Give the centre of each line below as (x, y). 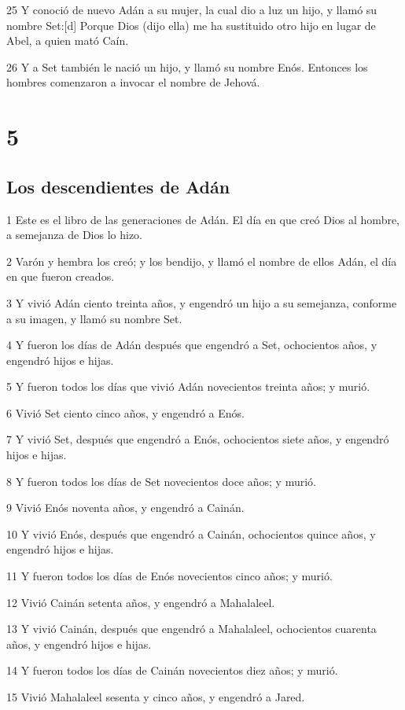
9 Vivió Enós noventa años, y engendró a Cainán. (125, 508)
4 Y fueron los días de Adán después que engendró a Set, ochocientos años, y (192, 345)
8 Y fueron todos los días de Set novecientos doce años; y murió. (161, 481)
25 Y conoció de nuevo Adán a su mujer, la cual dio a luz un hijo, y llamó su (192, 9)
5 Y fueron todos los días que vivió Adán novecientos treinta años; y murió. (188, 386)
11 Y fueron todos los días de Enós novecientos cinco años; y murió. (169, 576)
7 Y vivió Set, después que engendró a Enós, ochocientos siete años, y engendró (198, 439)
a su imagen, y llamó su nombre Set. (94, 318)
